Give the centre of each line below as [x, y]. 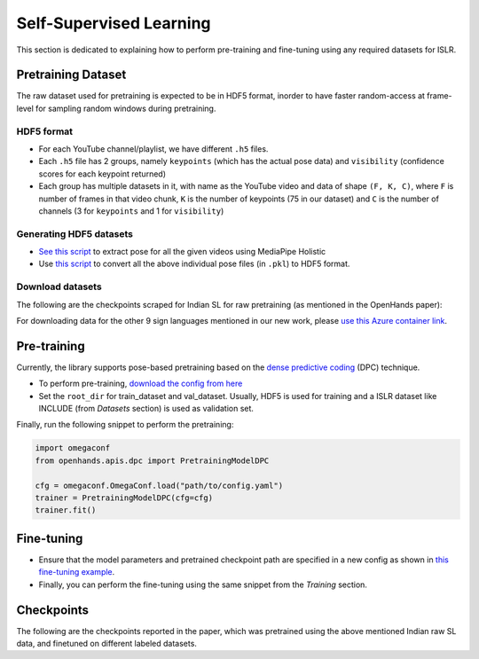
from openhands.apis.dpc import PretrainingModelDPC [152, 460]
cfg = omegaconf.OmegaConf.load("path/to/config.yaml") [159, 485]
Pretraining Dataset [71, 75]
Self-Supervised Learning [114, 23]
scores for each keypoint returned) [102, 174]
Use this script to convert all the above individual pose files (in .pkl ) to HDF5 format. [194, 264]
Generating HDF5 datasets [75, 233]
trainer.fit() [66, 510]
